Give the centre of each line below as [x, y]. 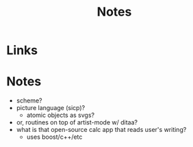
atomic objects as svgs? [61, 115]
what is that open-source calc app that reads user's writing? [101, 130]
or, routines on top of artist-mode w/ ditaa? [77, 122]
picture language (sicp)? [51, 108]
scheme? [29, 101]
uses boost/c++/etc [54, 137]
